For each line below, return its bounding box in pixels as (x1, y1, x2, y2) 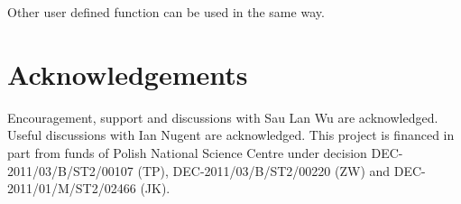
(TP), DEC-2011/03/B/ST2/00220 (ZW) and (137, 161, 391, 180)
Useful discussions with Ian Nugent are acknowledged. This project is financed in (7, 125, 455, 144)
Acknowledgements (7, 55, 248, 92)
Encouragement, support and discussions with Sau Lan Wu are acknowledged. (7, 107, 438, 126)
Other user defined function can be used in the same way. (7, 3, 325, 21)
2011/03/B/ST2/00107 (7, 161, 134, 180)
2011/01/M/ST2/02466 (7, 179, 136, 198)
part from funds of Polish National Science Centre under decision (7, 143, 367, 162)
